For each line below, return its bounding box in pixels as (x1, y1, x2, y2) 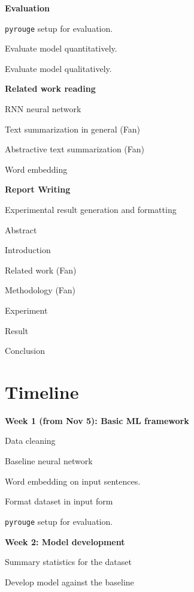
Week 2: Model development (5, 535, 125, 548)
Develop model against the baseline (5, 575, 134, 588)
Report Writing (5, 183, 71, 196)
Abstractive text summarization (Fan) (5, 143, 144, 155)
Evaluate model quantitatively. (5, 42, 117, 55)
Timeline (5, 379, 79, 404)
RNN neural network (5, 103, 81, 115)
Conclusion (5, 344, 45, 357)
